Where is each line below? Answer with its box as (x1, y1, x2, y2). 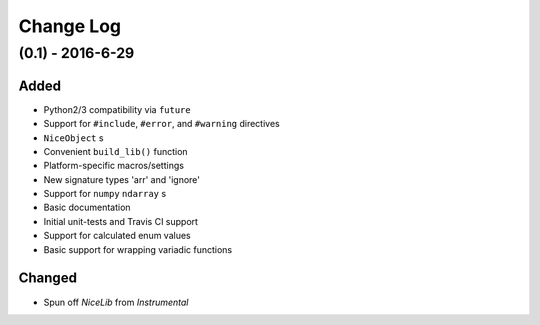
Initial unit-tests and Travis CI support (43, 215, 199, 227)
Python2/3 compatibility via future (43, 103, 191, 115)
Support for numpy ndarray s (43, 188, 167, 200)
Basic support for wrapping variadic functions (43, 243, 233, 255)
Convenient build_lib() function (43, 145, 189, 157)
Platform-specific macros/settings (43, 160, 185, 172)
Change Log (18, 15, 122, 37)
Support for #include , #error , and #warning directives (43, 118, 280, 130)
